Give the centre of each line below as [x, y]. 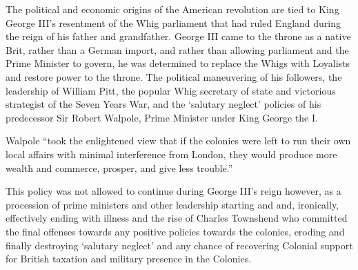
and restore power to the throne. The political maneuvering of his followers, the [174, 76]
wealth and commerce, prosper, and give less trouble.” [119, 167]
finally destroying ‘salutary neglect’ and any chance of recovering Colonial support [179, 245]
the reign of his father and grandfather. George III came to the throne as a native [178, 36]
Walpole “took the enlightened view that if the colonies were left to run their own [178, 141]
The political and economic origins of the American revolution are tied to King [172, 9]
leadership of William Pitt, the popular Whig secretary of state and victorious [171, 90]
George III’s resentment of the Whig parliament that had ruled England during [173, 22]
